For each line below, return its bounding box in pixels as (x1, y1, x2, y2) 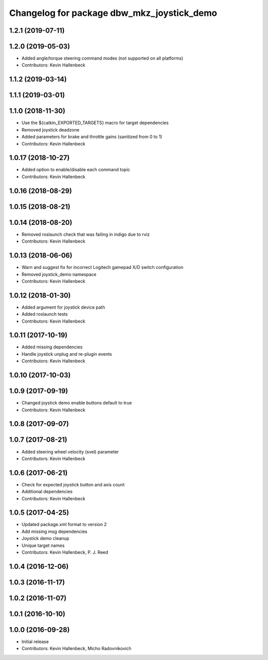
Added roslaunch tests (21, 311, 68, 317)
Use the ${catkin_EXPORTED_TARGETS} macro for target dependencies (21, 120, 169, 126)
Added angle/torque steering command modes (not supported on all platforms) (21, 55, 184, 62)
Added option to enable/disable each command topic (21, 167, 131, 173)
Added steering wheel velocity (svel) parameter (21, 449, 119, 455)
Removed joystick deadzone (21, 127, 79, 132)
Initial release (21, 639, 49, 645)
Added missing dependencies (21, 344, 83, 350)
